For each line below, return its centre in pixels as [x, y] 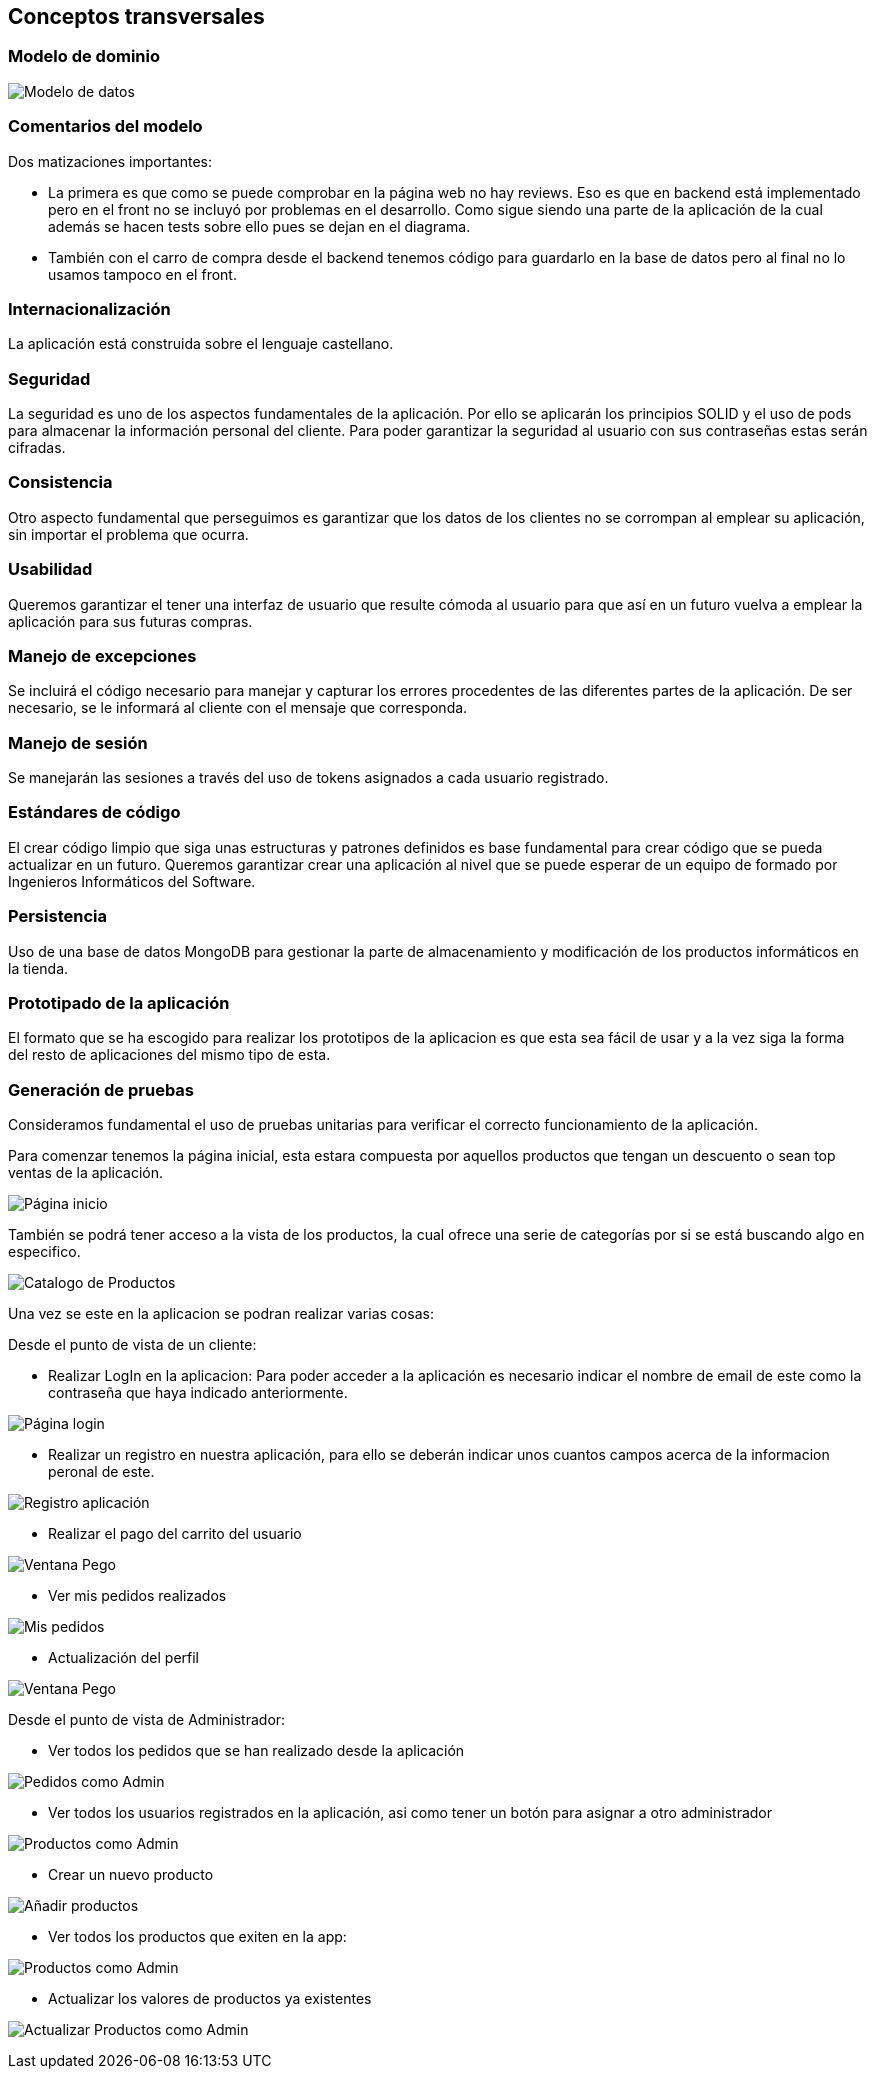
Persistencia [57, 916]
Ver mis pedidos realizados [137, 1596]
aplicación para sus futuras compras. [130, 621]
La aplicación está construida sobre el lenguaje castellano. [201, 344]
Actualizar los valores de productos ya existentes [210, 1999]
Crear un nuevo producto [131, 1875]
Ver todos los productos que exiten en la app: [197, 1937]
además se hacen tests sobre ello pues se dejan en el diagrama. [259, 226]
